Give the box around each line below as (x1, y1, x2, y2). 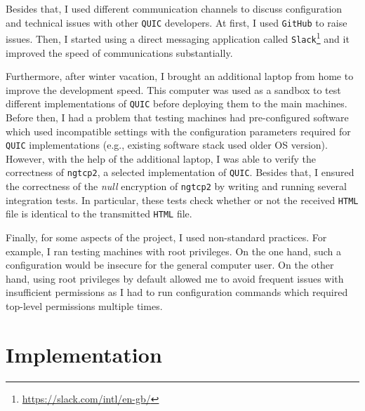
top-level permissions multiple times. (6, 299, 163, 314)
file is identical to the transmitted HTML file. (6, 206, 192, 221)
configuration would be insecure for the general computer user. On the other (6, 257, 334, 272)
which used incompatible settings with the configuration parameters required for (6, 123, 351, 138)
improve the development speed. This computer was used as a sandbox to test (6, 82, 341, 97)
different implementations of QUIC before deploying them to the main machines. (6, 96, 347, 111)
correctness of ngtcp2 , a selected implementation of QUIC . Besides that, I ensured (6, 165, 354, 180)
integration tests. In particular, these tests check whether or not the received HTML (6, 192, 359, 207)
